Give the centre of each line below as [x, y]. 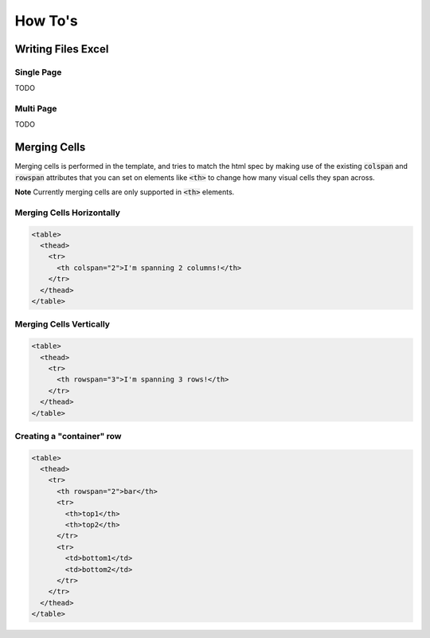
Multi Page [36, 109]
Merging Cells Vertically [63, 324]
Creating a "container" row [68, 436]
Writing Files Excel [62, 49]
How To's [47, 21]
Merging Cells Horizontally [68, 213]
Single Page [38, 72]
